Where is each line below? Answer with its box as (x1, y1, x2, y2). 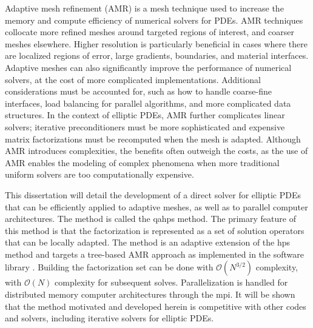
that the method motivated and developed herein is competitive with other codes (5, 300, 306, 312)
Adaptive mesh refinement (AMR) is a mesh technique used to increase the (5, 2, 284, 14)
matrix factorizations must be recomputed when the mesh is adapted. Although (5, 132, 301, 145)
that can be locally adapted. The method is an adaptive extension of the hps (5, 236, 291, 249)
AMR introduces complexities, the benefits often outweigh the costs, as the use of (5, 144, 308, 157)
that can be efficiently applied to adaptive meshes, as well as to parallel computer (5, 200, 308, 213)
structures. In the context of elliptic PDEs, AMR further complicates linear (5, 109, 285, 121)
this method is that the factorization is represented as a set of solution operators (5, 224, 305, 236)
